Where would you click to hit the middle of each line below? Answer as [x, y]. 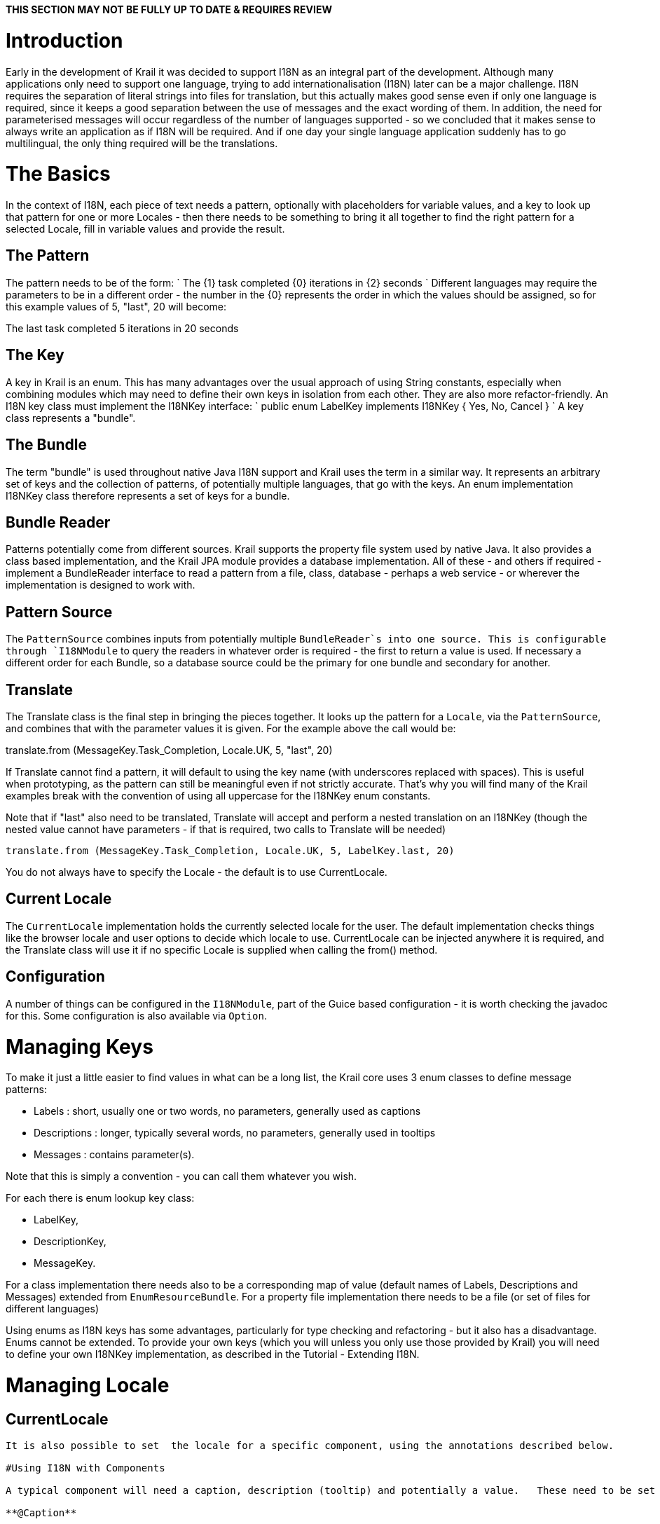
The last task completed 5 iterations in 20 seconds [122, 328]
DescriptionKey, [70, 1242]
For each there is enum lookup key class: [100, 1198]
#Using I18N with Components [85, 1468]
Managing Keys [80, 1046]
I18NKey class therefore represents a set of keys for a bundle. [148, 495]
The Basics [58, 174]
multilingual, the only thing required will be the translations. [142, 143]
